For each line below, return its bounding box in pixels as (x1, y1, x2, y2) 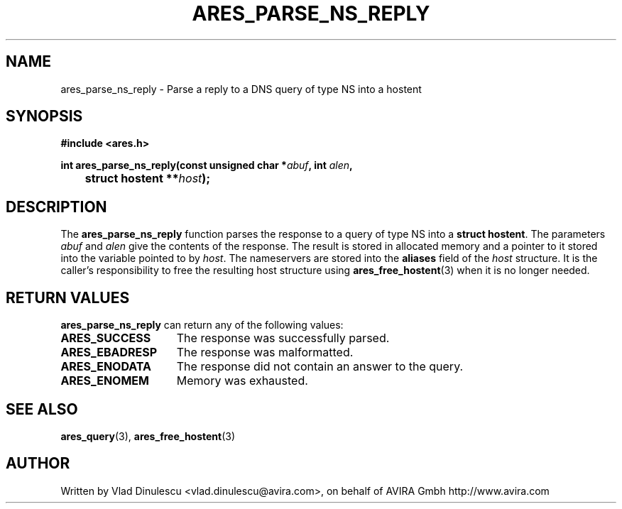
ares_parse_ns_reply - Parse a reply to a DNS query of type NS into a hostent (60, 82, 422, 95)
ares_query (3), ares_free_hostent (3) (60, 429, 236, 442)
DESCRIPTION (6, 197, 107, 216)
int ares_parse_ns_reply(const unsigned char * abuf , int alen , (60, 159, 353, 172)
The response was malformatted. (176, 345, 354, 360)
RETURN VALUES (6, 288, 130, 307)
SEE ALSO (6, 400, 78, 418)
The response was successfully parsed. (176, 331, 390, 346)
